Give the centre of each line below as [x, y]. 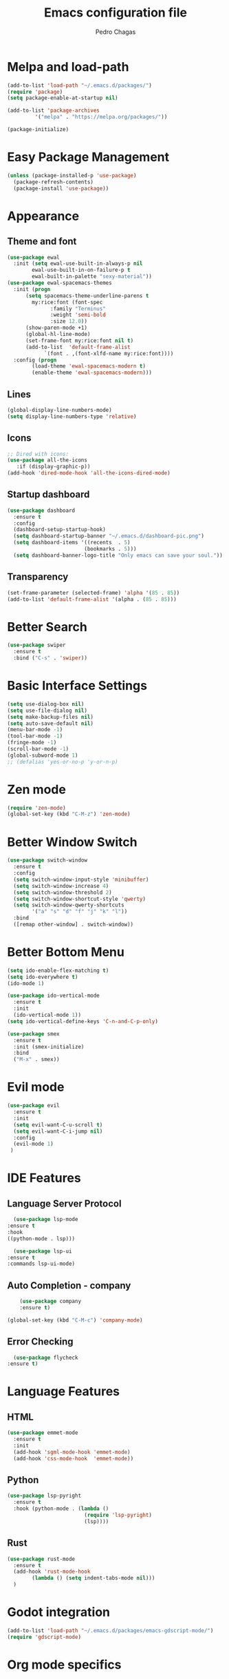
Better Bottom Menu [66, 952]
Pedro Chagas [116, 32]
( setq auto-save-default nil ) [51, 723]
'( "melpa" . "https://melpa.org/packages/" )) [101, 117]
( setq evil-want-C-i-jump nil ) [58, 1131]
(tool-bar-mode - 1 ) [35, 736]
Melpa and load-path [68, 67]
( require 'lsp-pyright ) [118, 1516]
